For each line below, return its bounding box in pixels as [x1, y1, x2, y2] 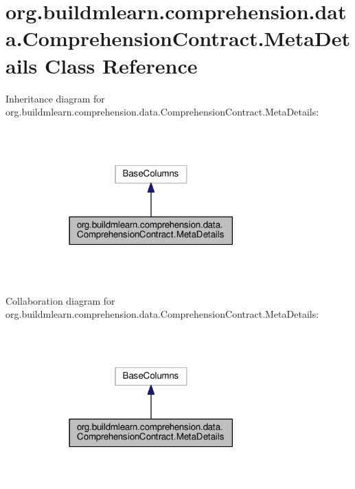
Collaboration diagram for [5, 293, 115, 307]
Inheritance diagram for [5, 91, 105, 105]
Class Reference [44, 51, 198, 79]
